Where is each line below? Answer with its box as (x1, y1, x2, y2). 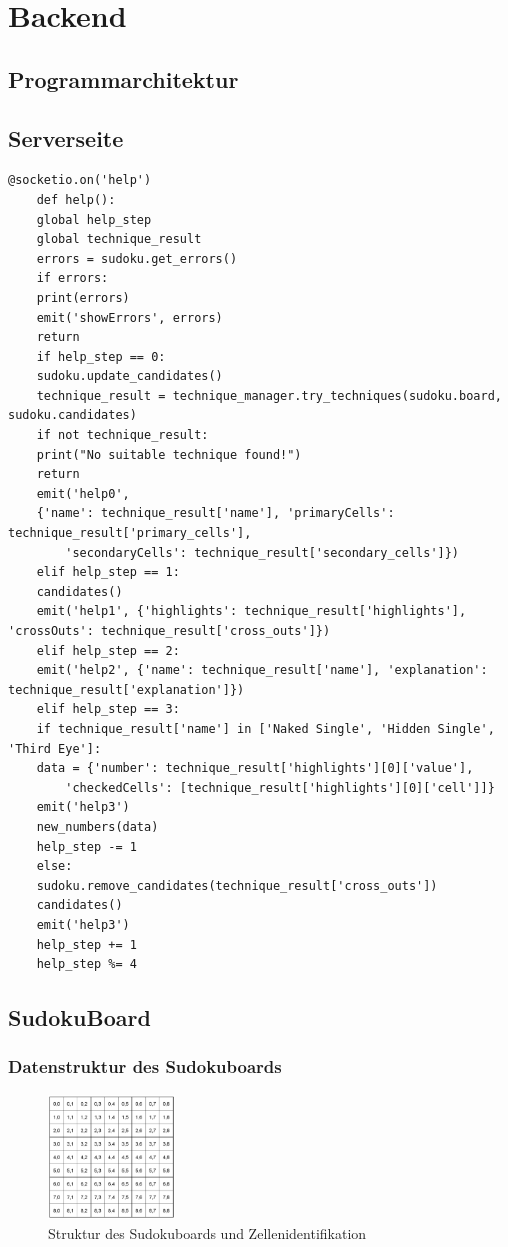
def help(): (36, 192, 116, 207)
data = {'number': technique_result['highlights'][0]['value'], (36, 761, 474, 776)
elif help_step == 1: (36, 565, 180, 580)
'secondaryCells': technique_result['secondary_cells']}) (65, 545, 460, 560)
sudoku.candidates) (8, 408, 137, 423)
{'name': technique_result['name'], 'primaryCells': (36, 506, 395, 521)
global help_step (36, 212, 152, 227)
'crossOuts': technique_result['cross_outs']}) (8, 624, 331, 639)
